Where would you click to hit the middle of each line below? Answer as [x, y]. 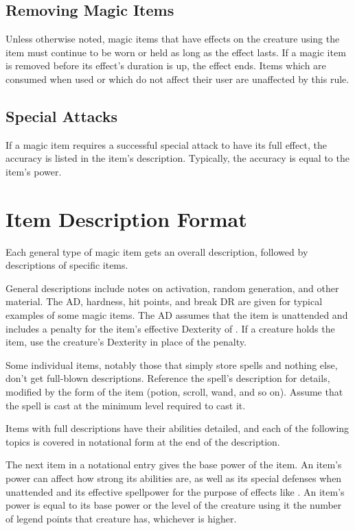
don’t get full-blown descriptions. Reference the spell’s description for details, [168, 378]
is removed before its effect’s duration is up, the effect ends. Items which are [166, 65]
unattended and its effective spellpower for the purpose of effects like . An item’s [175, 491]
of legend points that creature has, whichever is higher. [121, 518]
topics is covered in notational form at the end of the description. [143, 441]
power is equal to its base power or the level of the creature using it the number [174, 505]
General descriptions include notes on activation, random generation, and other [172, 288]
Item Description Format [126, 218]
